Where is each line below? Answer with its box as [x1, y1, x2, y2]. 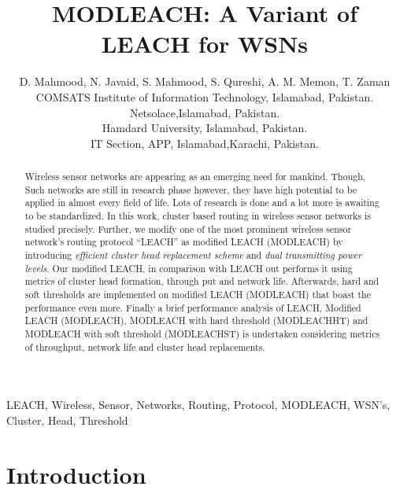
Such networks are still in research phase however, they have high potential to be [24, 182, 357, 196]
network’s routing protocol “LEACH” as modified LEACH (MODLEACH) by [24, 235, 343, 249]
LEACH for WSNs [101, 28, 309, 60]
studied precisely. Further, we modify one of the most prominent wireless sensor [24, 222, 352, 235]
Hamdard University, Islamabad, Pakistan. [102, 120, 308, 136]
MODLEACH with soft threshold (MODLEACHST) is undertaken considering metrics [24, 326, 380, 340]
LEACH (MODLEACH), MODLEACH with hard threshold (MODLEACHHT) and [24, 314, 368, 327]
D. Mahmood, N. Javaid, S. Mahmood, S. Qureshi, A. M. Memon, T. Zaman [19, 73, 390, 90]
